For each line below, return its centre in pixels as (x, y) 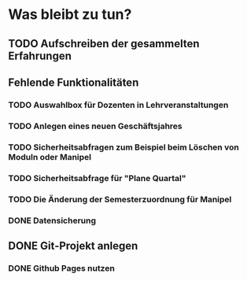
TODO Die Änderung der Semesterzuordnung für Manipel (120, 199)
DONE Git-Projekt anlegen (73, 246)
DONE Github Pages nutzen (62, 268)
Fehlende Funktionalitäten (74, 82)
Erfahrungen (40, 55)
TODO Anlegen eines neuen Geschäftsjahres (95, 126)
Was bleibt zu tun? (70, 15)
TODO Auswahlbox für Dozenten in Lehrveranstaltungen (118, 105)
